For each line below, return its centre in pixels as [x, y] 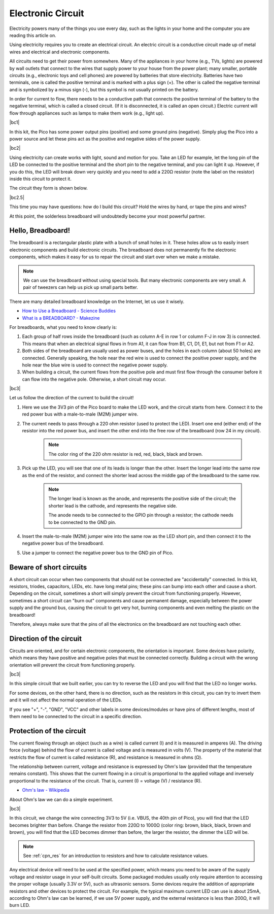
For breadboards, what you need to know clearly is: [63, 327]
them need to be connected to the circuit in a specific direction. [76, 716]
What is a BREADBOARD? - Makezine [61, 318]
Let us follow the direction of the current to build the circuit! [72, 398]
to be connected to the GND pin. [82, 522]
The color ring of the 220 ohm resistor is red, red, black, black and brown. [126, 454]
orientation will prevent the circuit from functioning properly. [72, 665]
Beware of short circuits [48, 567]
